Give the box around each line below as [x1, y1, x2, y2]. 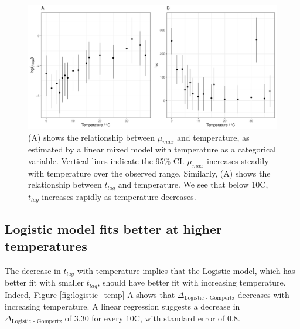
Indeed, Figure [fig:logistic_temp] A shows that [5, 288, 175, 300]
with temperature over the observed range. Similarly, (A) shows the [28, 167, 271, 179]
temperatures [5, 237, 87, 255]
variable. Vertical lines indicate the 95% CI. [28, 154, 185, 167]
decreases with [237, 288, 289, 300]
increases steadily [206, 154, 269, 167]
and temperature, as [177, 131, 250, 143]
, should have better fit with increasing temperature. [97, 276, 286, 289]
